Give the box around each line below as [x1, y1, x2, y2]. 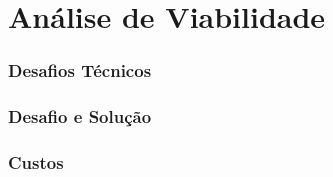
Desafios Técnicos [8, 58, 152, 83]
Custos [8, 149, 64, 174]
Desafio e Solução [8, 104, 152, 129]
